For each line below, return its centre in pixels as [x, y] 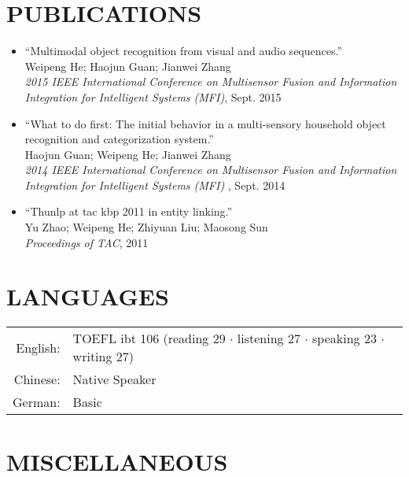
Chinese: [37, 379]
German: [37, 402]
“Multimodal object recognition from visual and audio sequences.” [184, 51]
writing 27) [103, 357]
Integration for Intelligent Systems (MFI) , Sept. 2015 [153, 96]
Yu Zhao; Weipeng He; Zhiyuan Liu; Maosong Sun [146, 227]
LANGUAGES [88, 296]
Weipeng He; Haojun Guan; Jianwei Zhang [128, 66]
